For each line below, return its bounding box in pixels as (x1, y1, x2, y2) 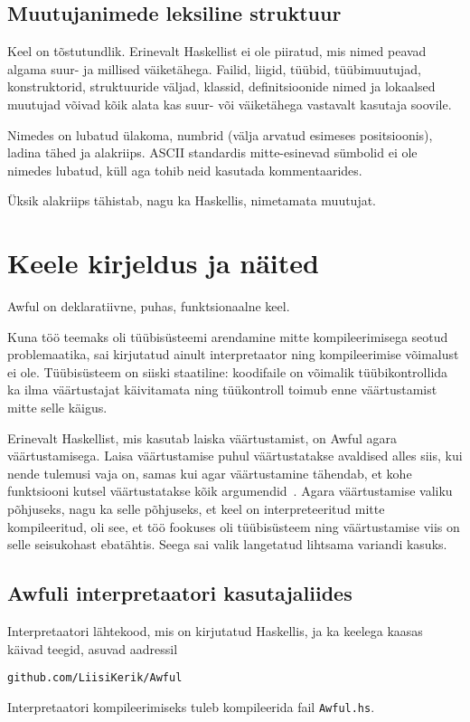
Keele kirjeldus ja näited (7, 244, 319, 281)
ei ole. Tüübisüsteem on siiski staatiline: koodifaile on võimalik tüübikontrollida (7, 362, 448, 381)
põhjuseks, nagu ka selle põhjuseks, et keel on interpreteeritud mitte (7, 499, 385, 518)
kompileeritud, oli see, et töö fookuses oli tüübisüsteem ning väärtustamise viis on (7, 517, 460, 536)
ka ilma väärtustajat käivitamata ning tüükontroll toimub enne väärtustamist (7, 380, 437, 399)
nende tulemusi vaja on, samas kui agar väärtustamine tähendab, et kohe (7, 463, 412, 482)
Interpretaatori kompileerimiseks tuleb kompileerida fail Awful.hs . (7, 697, 375, 716)
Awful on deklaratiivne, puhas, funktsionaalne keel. (7, 297, 290, 316)
